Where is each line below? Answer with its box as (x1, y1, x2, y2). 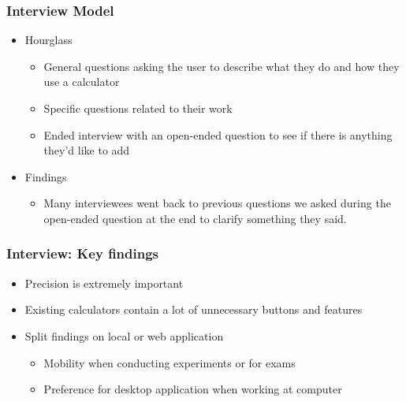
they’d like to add (43, 142, 130, 158)
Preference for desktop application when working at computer (43, 381, 342, 397)
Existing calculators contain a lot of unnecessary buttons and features (24, 301, 363, 318)
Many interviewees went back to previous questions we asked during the (43, 195, 391, 211)
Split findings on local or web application (24, 327, 224, 344)
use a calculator (43, 73, 120, 90)
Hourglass (24, 32, 73, 48)
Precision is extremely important (24, 274, 184, 291)
